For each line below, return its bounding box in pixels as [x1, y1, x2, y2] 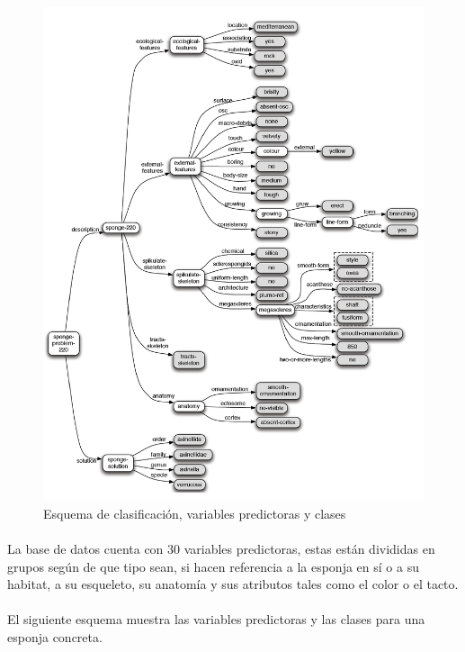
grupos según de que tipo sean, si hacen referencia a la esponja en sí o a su [7, 557, 419, 575]
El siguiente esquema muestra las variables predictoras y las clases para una [7, 610, 425, 629]
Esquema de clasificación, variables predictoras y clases [43, 503, 346, 522]
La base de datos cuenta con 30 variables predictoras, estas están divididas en [7, 539, 435, 557]
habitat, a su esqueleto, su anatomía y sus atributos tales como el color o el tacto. [7, 575, 459, 593]
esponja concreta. [7, 627, 103, 646]
